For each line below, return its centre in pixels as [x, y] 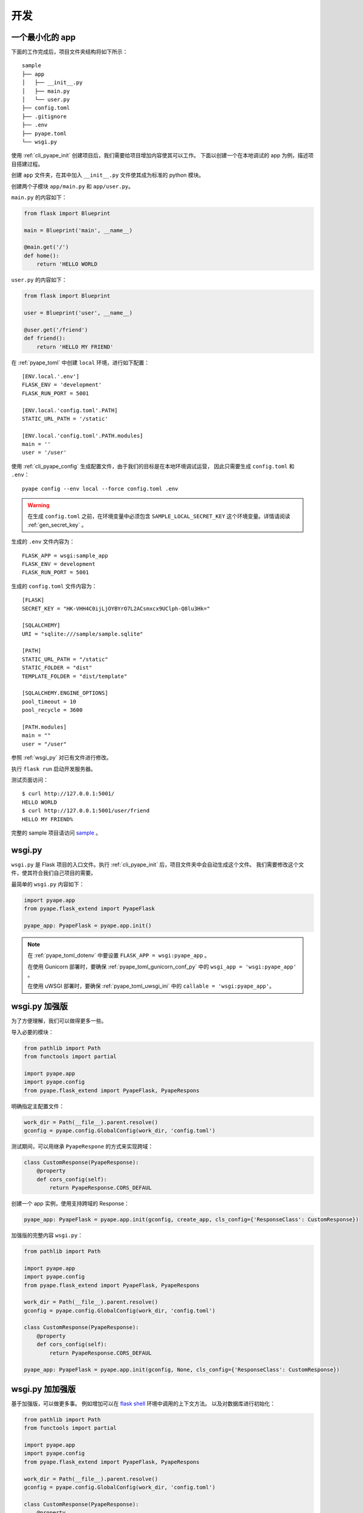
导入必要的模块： [32, 1032]
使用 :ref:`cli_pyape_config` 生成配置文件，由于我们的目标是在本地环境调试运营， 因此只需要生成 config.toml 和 [153, 466]
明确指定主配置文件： [38, 1106]
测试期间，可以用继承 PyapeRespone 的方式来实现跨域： [82, 1146]
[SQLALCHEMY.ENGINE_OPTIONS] [65, 693]
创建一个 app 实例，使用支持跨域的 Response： [70, 1204]
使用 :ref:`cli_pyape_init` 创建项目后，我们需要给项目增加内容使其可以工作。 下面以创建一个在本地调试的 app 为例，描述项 [162, 156]
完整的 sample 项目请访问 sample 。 [56, 833]
